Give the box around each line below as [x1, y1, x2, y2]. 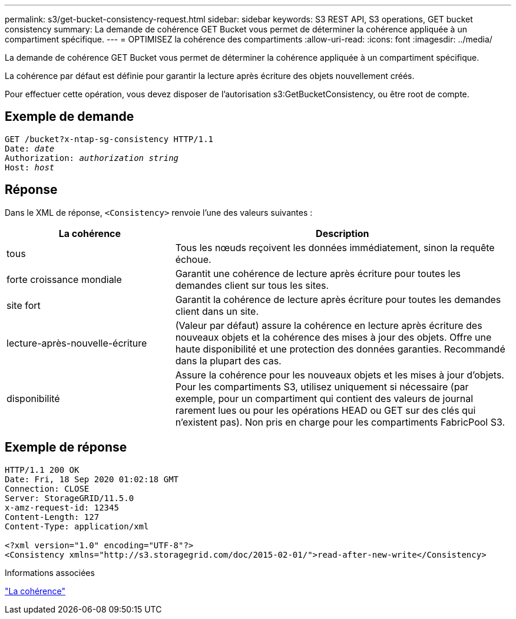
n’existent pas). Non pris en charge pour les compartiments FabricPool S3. [175, 416, 505, 428]
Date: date [5, 143, 55, 153]
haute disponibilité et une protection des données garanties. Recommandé [175, 343, 505, 355]
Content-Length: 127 [5, 512, 100, 522]
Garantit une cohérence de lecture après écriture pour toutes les [175, 267, 461, 279]
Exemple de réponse [5, 440, 127, 455]
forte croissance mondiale [6, 273, 122, 285]
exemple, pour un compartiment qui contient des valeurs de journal [175, 392, 474, 404]
